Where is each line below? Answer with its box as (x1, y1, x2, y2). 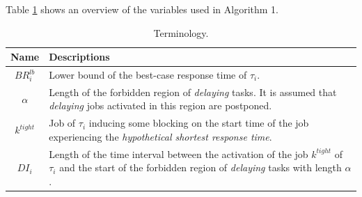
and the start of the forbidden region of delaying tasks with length (59, 160, 342, 175)
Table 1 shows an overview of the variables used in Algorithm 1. (6, 2, 279, 16)
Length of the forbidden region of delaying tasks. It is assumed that (49, 84, 337, 99)
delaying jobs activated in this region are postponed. (49, 98, 272, 113)
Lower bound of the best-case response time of (49, 68, 247, 82)
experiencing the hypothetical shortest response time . (49, 129, 272, 143)
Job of (49, 116, 76, 130)
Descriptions (49, 49, 110, 64)
